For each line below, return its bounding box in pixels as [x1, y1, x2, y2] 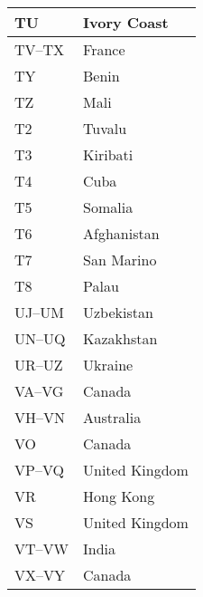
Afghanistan [83, 223, 160, 244]
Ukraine [83, 354, 134, 375]
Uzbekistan [83, 302, 153, 323]
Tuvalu [83, 118, 127, 139]
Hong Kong [83, 486, 155, 506]
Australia [83, 407, 142, 428]
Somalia [83, 197, 134, 217]
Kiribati [83, 144, 134, 165]
